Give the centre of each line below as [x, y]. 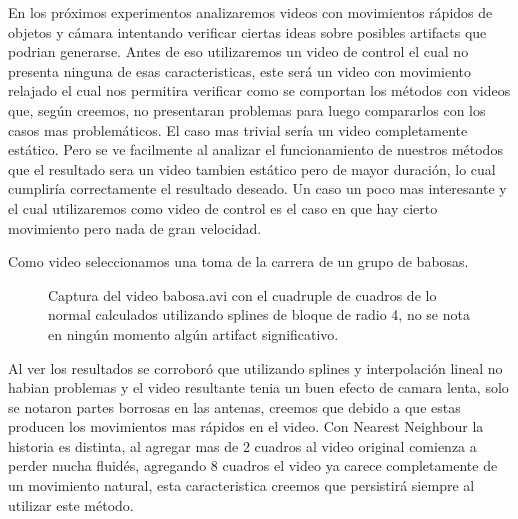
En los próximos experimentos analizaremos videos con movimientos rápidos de [250, 12]
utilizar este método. [71, 504]
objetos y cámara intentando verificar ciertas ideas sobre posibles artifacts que [247, 31]
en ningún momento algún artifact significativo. [193, 333]
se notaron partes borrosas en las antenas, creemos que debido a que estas [234, 406]
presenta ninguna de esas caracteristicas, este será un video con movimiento [240, 70]
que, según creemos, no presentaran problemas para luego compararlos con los [247, 109]
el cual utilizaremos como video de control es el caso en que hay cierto [223, 207]
